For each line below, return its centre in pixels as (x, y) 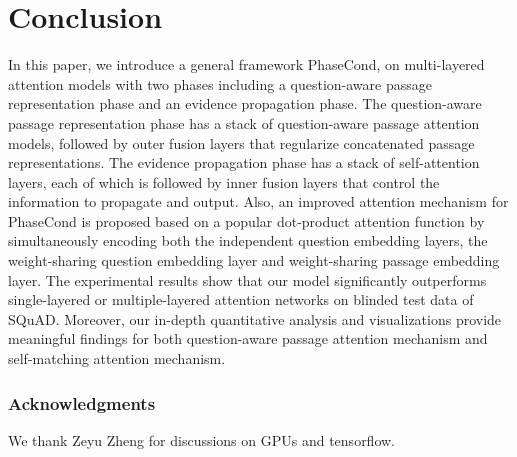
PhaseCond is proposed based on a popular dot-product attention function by (246, 220)
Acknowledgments (82, 402)
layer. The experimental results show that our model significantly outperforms (247, 279)
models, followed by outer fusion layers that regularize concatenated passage (241, 142)
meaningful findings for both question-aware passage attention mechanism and (248, 338)
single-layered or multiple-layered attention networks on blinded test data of (241, 299)
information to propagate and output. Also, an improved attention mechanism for (258, 201)
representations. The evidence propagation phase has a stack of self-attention (244, 162)
